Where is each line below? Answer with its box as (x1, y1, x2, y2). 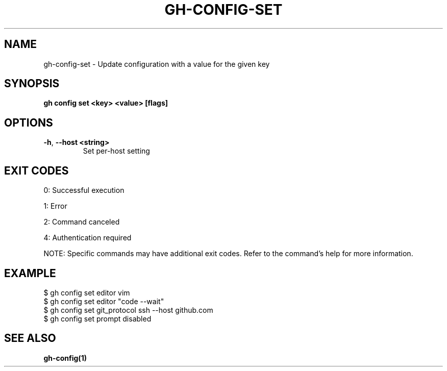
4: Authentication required (43, 233, 132, 242)
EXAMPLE (4, 266, 56, 280)
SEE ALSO (4, 332, 56, 345)
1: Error (43, 202, 67, 211)
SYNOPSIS (4, 77, 60, 90)
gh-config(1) (43, 353, 87, 362)
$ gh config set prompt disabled (43, 314, 152, 323)
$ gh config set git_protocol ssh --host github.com (43, 305, 213, 314)
